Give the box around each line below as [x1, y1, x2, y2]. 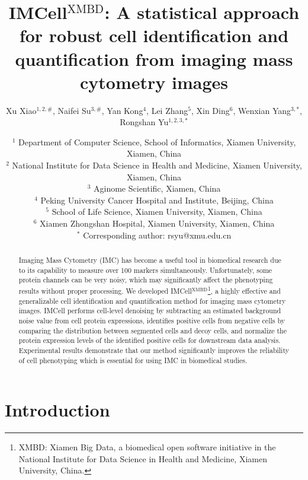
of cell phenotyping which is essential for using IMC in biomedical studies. [18, 355, 248, 365]
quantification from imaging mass [15, 46, 293, 71]
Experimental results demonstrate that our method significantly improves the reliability [18, 345, 289, 355]
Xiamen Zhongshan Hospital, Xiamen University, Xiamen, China [40, 217, 275, 230]
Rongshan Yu [120, 116, 169, 128]
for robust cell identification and [19, 23, 289, 47]
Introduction [5, 398, 110, 422]
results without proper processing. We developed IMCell [18, 285, 192, 295]
